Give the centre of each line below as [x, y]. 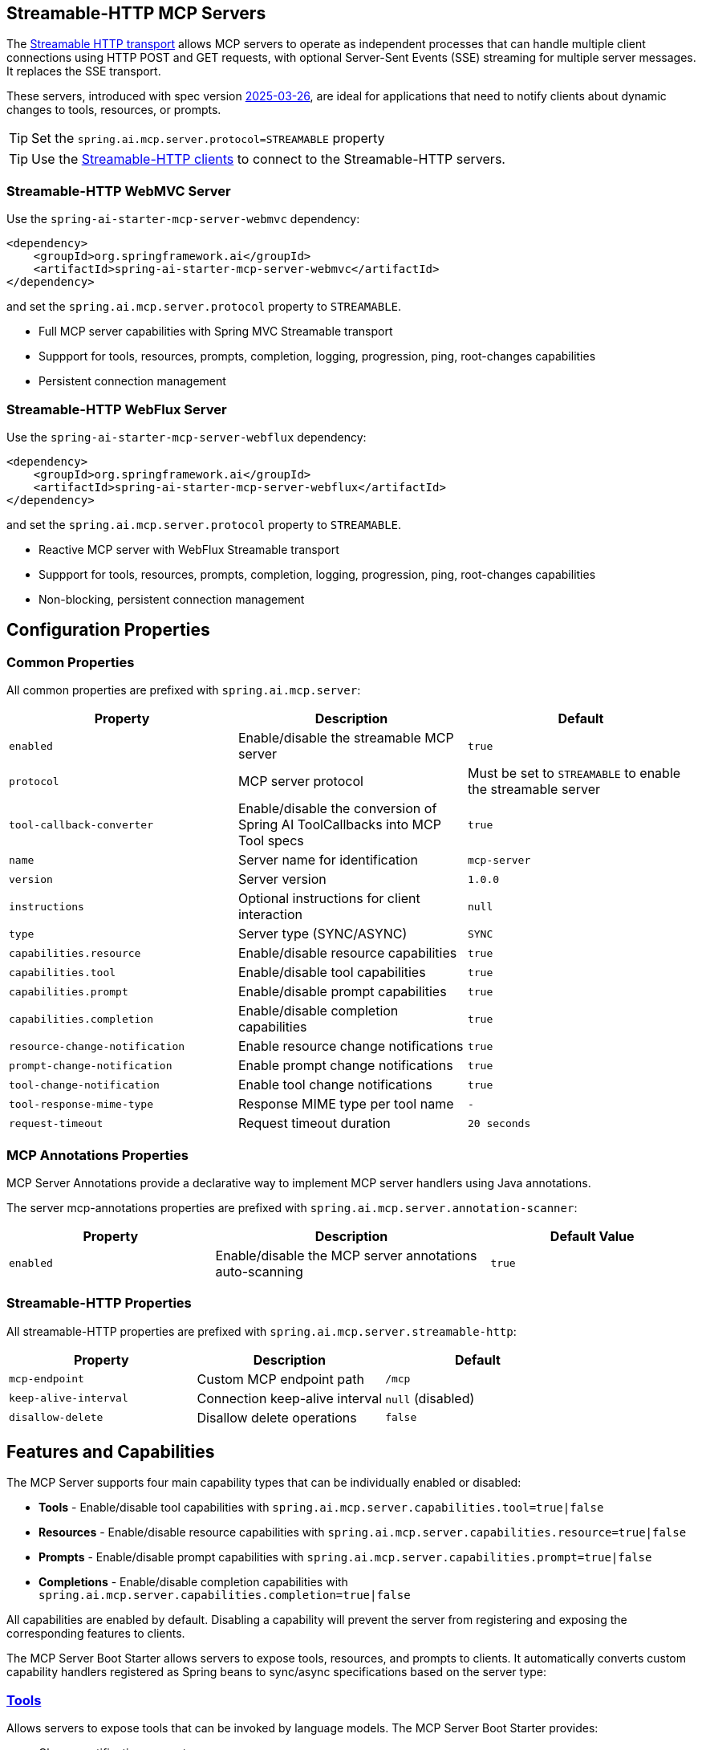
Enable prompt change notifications [345, 1066]
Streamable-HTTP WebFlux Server [117, 409]
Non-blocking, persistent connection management [172, 599]
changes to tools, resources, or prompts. [114, 110]
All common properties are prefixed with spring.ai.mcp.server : [184, 690]
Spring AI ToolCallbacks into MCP [339, 825]
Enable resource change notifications [351, 1046]
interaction [270, 915]
